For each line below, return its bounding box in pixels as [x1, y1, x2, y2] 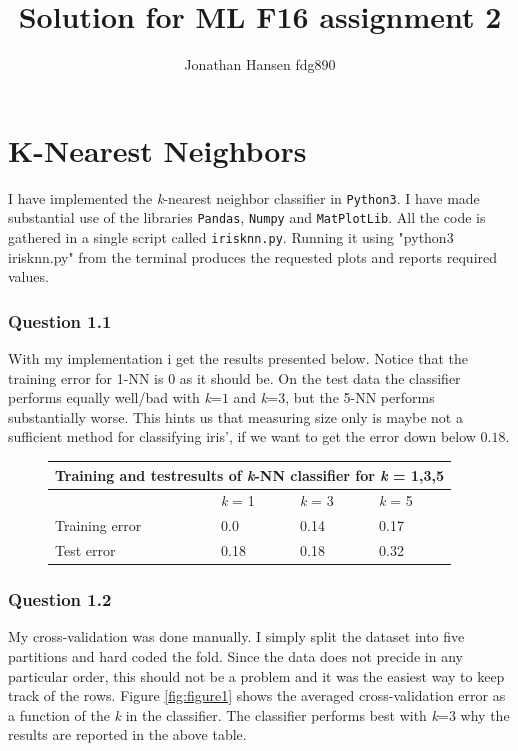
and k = [233, 387, 279, 408]
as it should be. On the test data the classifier [179, 367, 461, 388]
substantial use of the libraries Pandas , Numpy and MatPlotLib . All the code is [8, 207, 486, 228]
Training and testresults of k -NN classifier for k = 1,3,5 [55, 464, 445, 485]
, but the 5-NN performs [285, 387, 435, 408]
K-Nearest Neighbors [8, 129, 307, 170]
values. [8, 266, 49, 287]
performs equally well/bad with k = [8, 387, 222, 408]
